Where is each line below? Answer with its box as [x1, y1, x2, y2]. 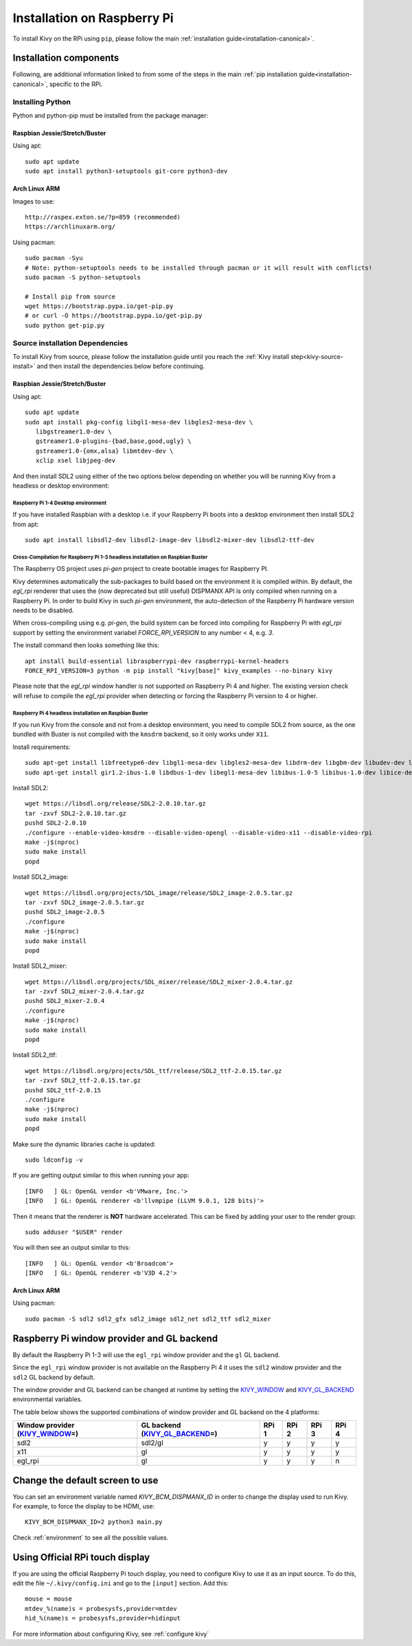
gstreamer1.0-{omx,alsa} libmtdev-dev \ [35, 447, 174, 455]
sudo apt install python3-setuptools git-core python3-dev [25, 167, 228, 175]
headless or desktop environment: [12, 481, 110, 490]
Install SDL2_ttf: [12, 1051, 58, 1059]
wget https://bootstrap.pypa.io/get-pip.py [25, 303, 174, 310]
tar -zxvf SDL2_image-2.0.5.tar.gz [25, 898, 145, 906]
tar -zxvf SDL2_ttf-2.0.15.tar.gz [25, 1076, 141, 1085]
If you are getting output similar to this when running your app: [12, 1171, 190, 1180]
